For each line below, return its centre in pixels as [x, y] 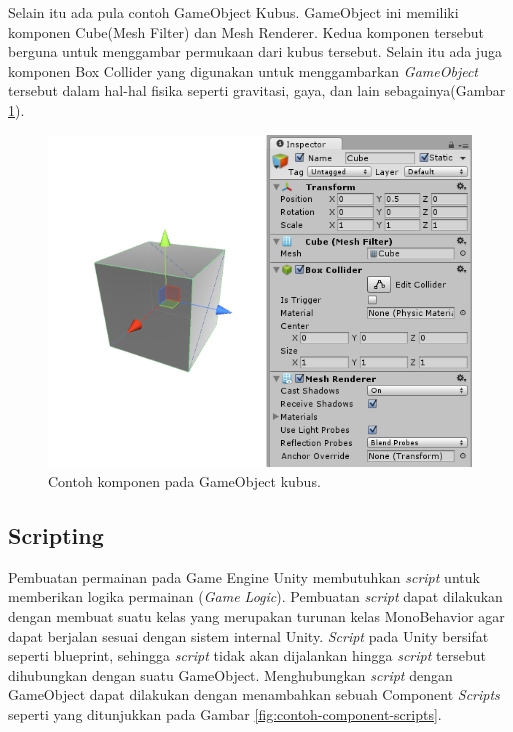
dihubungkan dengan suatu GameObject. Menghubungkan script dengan [230, 674]
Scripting [56, 535]
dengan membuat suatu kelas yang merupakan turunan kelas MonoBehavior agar [256, 616]
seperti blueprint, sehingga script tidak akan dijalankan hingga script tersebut [247, 655]
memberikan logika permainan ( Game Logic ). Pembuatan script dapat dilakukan [255, 596]
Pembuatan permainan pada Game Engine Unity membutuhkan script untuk [244, 576]
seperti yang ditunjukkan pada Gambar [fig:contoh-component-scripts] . [225, 714]
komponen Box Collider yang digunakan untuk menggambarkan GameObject [243, 70]
